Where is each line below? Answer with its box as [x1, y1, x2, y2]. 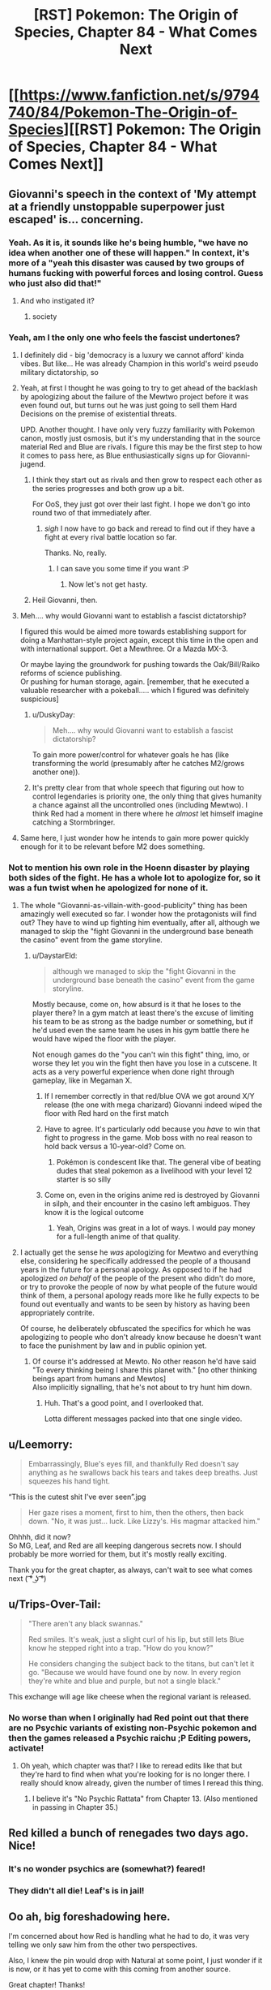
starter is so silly [56, 1174, 112, 1184]
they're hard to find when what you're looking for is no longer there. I [19, 1769, 251, 1779]
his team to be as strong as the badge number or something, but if [32, 1017, 253, 1027]
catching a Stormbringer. [32, 817, 116, 827]
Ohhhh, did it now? [8, 1532, 71, 1542]
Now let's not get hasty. [68, 579, 148, 589]
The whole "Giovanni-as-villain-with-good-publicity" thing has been [19, 901, 248, 911]
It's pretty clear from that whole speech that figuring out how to [32, 783, 244, 793]
